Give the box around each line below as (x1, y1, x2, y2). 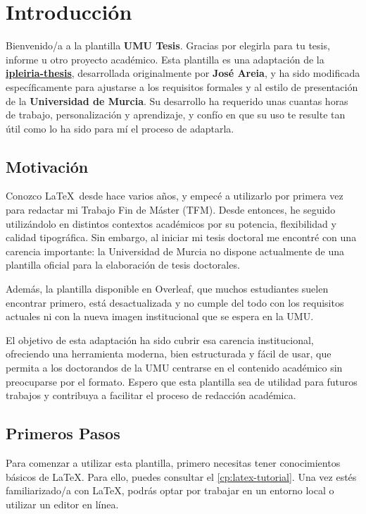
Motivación (6, 155, 89, 177)
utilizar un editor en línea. (6, 496, 119, 511)
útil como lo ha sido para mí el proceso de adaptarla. (6, 121, 234, 135)
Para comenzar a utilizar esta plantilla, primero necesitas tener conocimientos (6, 455, 341, 470)
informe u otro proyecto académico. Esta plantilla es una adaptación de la (6, 51, 324, 66)
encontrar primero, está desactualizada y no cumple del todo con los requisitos (6, 295, 344, 310)
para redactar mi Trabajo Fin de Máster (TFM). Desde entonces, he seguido (6, 202, 336, 217)
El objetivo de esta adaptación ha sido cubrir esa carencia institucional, (6, 332, 314, 347)
